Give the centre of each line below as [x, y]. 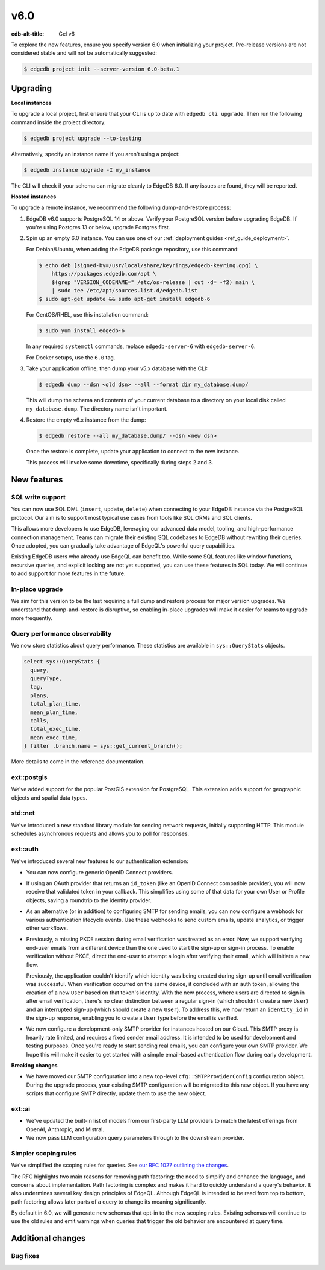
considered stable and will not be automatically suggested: [84, 53]
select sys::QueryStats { [62, 662]
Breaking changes [34, 1065]
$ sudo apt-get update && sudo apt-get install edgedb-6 [125, 299]
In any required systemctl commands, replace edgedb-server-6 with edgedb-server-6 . [141, 346]
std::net [23, 813]
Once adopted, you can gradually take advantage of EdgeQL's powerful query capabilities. [123, 545]
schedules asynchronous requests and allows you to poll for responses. [100, 834]
